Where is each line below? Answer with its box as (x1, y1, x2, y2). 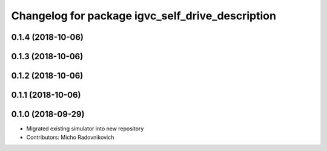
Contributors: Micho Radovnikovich (26, 133, 114, 141)
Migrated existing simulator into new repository (26, 125, 144, 132)
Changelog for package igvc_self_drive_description (11, 9, 277, 22)
